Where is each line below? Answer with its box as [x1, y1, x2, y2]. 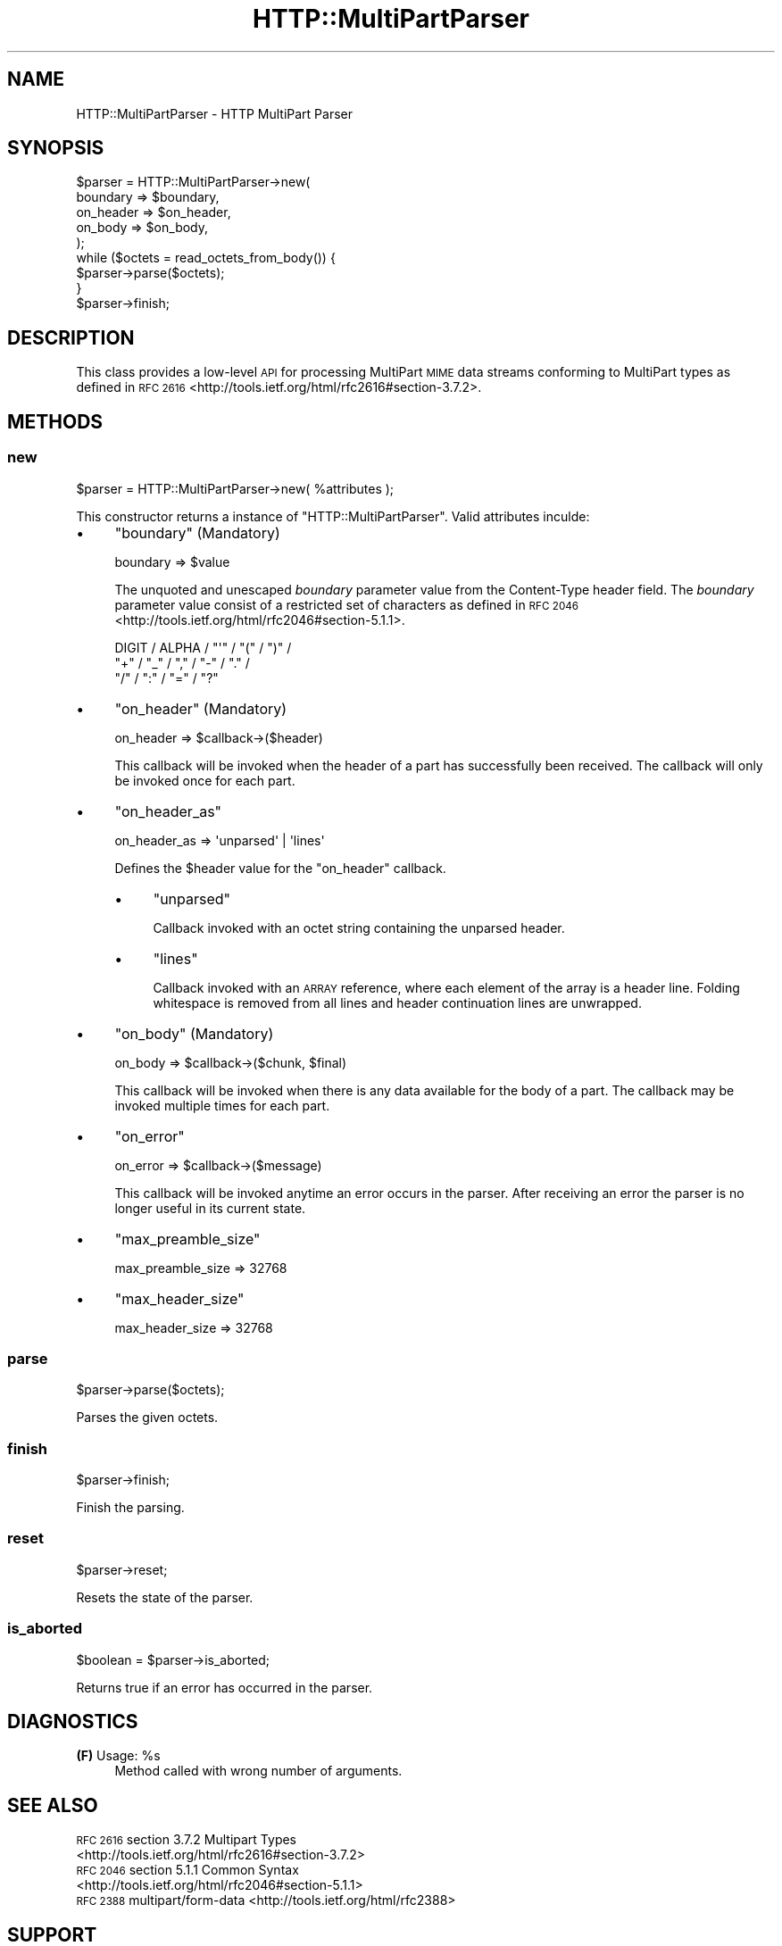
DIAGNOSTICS [7, 1709, 138, 1733]
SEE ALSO [7, 1793, 98, 1817]
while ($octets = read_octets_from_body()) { [76, 250, 336, 266]
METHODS [7, 410, 104, 433]
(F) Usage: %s [76, 1748, 161, 1764]
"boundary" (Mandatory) [114, 523, 280, 542]
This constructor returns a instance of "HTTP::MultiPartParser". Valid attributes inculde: [76, 508, 590, 524]
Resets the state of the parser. [76, 1589, 254, 1605]
